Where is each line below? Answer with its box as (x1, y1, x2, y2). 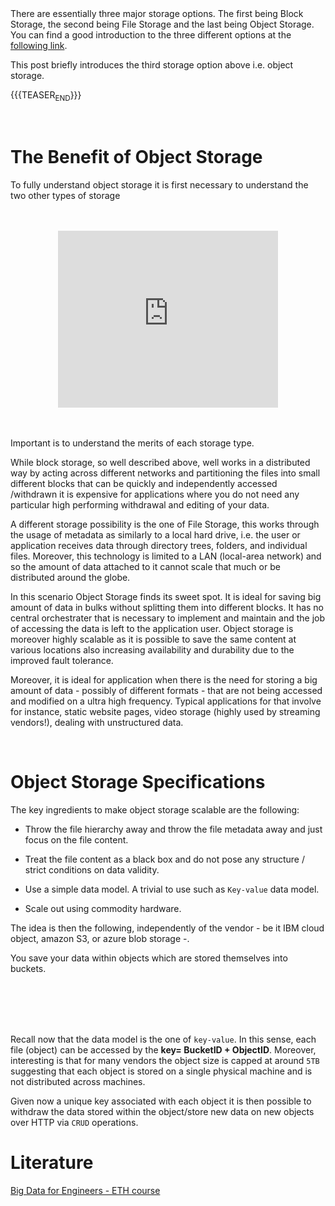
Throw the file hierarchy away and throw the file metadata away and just (24, 823, 323, 836)
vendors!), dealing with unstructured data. (10, 717, 184, 729)
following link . (10, 40, 68, 51)
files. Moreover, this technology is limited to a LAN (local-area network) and (10, 550, 322, 562)
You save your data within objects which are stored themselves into (10, 952, 288, 964)
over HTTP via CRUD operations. (10, 1117, 139, 1129)
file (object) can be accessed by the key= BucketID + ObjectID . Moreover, (10, 1044, 317, 1056)
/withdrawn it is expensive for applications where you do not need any (10, 488, 300, 501)
